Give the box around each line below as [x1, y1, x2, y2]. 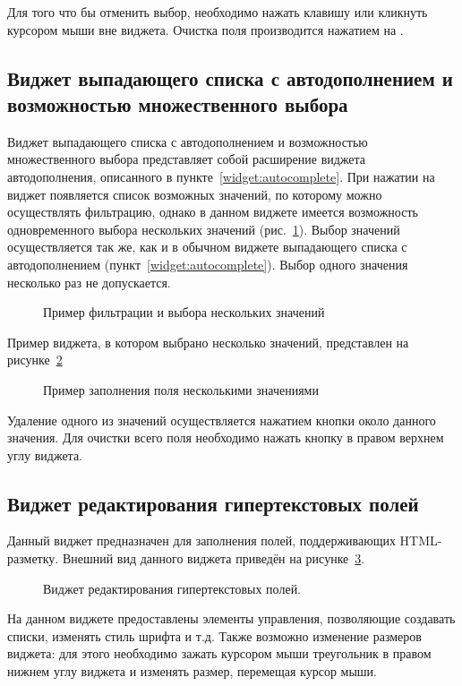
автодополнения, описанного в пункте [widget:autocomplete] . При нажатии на [7, 167, 435, 185]
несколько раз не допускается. [7, 272, 171, 291]
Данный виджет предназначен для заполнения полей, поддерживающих [7, 531, 396, 550]
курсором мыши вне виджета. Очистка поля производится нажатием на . [7, 20, 404, 39]
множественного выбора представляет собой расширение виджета [7, 150, 366, 168]
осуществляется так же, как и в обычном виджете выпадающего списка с [7, 237, 407, 256]
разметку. [7, 549, 59, 568]
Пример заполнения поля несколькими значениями [43, 380, 319, 399]
